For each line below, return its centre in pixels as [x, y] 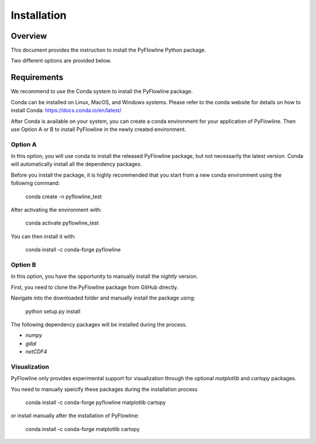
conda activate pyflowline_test [62, 223]
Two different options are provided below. [61, 61]
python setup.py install [53, 311]
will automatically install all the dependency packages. [76, 164]
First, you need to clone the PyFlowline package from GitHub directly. [95, 287]
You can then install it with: [43, 236]
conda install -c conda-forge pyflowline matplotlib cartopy [96, 402]
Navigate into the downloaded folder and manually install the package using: [103, 298]
